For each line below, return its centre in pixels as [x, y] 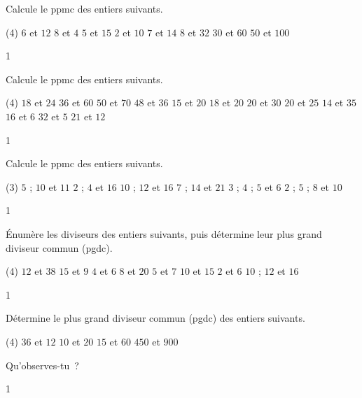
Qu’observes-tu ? [42, 365]
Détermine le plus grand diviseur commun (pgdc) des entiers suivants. [155, 318]
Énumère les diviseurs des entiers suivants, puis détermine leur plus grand [164, 233]
